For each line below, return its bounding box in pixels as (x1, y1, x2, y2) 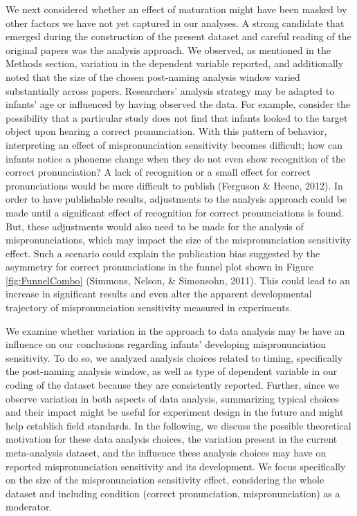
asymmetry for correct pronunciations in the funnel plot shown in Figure (6, 259, 314, 274)
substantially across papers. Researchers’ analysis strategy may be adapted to (6, 83, 335, 98)
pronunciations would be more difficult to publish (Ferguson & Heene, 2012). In (6, 178, 343, 192)
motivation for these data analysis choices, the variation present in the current (6, 432, 338, 446)
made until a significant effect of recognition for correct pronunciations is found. (6, 205, 345, 219)
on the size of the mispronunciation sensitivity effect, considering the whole (6, 472, 324, 487)
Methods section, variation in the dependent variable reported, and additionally (6, 56, 344, 71)
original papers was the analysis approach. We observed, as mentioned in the (6, 42, 331, 57)
